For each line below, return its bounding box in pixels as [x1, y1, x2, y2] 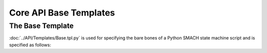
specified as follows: [9, 42, 51, 48]
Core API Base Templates [9, 7, 115, 18]
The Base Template [9, 21, 74, 30]
